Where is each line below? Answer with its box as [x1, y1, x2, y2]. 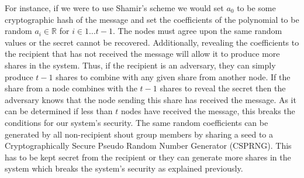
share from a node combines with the [5, 82, 137, 94]
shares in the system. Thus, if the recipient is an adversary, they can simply [5, 59, 276, 71]
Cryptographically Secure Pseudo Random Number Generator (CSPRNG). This [5, 139, 292, 152]
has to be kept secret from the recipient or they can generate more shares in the [5, 150, 291, 163]
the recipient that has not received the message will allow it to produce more [5, 47, 280, 60]
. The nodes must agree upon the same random [112, 25, 282, 37]
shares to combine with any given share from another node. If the [56, 70, 291, 83]
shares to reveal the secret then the [160, 82, 286, 94]
